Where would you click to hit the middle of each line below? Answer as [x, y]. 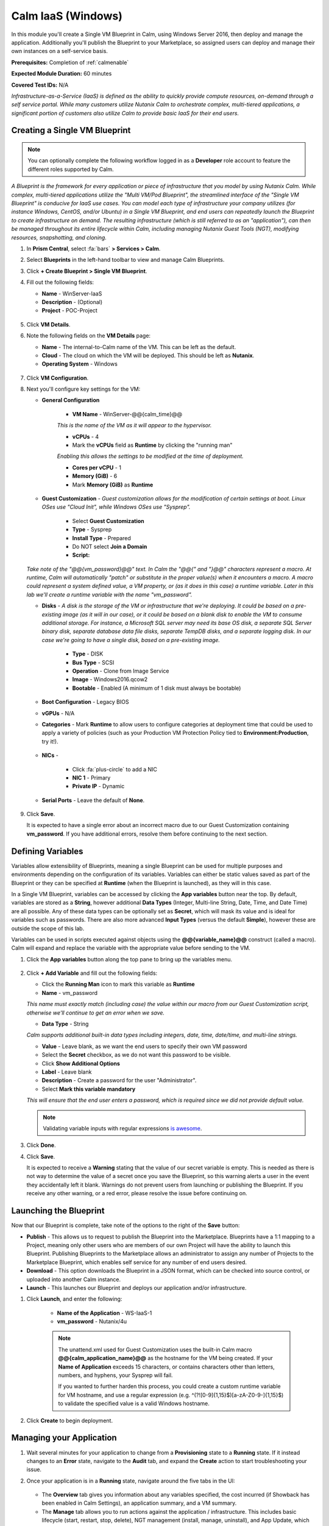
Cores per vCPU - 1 [97, 468]
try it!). [50, 741]
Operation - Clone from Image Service [121, 671]
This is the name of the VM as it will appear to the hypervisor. [134, 425]
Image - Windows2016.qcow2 [110, 679]
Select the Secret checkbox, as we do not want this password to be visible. [136, 1055]
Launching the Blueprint [58, 1211]
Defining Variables [47, 851]
